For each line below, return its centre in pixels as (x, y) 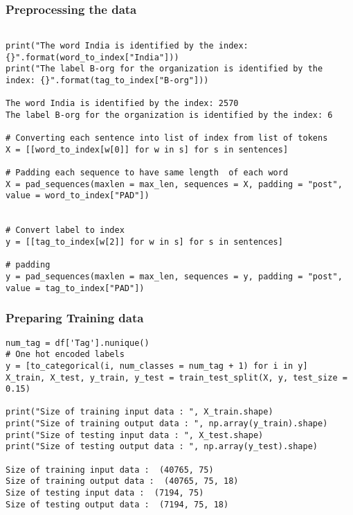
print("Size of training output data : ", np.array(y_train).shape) (167, 424)
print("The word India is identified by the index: (127, 45)
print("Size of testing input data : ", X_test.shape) (135, 435)
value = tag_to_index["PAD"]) (75, 288)
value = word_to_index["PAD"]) (78, 196)
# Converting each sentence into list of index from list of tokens (167, 138)
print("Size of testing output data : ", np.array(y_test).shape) (162, 447)
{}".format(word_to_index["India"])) (92, 57)
